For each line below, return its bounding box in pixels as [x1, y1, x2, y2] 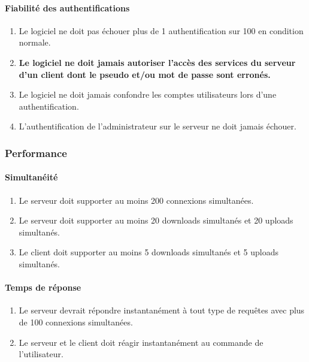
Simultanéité [5, 171, 58, 183]
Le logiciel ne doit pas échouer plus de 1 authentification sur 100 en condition [19, 24, 304, 37]
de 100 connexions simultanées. [19, 315, 133, 328]
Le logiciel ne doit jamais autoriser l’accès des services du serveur [19, 56, 296, 68]
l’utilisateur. [19, 348, 63, 360]
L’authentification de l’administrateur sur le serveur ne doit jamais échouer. [19, 120, 296, 132]
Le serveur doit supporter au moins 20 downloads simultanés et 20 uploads [19, 214, 293, 227]
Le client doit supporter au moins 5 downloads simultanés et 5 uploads [19, 246, 278, 258]
